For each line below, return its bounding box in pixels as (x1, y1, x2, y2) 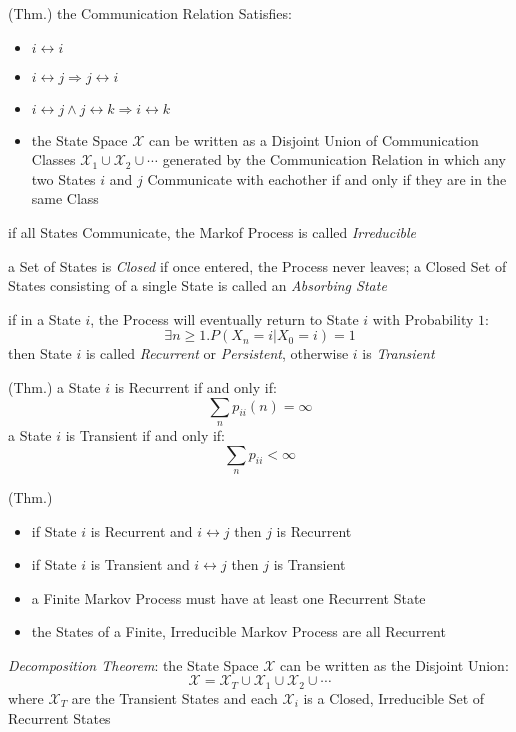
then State (8, 343, 72, 364)
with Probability (372, 308, 474, 329)
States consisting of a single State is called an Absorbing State (8, 275, 387, 296)
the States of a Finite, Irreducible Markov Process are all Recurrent (31, 621, 446, 642)
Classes (31, 149, 76, 170)
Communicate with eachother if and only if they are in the (147, 168, 507, 189)
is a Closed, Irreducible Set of (303, 687, 485, 708)
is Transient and (90, 554, 190, 575)
